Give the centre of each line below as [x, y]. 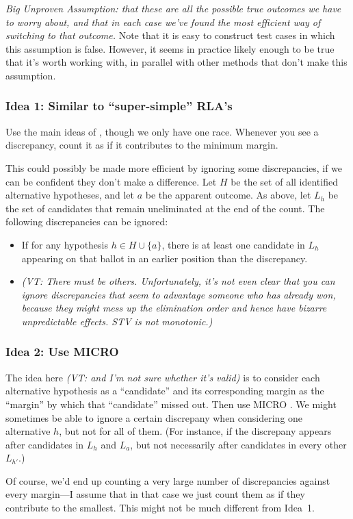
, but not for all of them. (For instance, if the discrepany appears [195, 431]
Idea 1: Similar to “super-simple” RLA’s [119, 106]
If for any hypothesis [65, 244]
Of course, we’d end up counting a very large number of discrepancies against [168, 480]
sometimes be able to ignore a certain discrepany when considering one [154, 417]
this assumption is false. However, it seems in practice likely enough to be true [170, 48]
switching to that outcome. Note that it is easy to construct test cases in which [170, 35]
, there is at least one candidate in [233, 244]
